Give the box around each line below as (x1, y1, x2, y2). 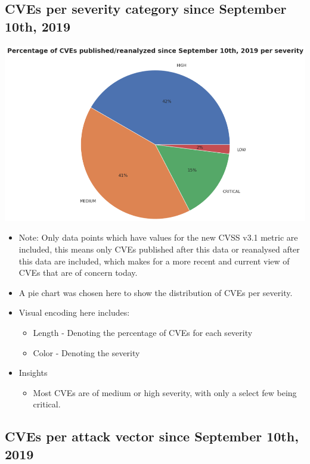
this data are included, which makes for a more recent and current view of (18, 254, 290, 267)
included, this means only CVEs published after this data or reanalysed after (18, 243, 300, 256)
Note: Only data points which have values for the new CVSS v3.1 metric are (18, 231, 298, 244)
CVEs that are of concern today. (18, 266, 138, 279)
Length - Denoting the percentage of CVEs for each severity (33, 326, 253, 339)
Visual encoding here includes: (18, 306, 130, 319)
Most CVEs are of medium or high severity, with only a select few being (33, 386, 297, 398)
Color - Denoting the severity (33, 346, 140, 359)
